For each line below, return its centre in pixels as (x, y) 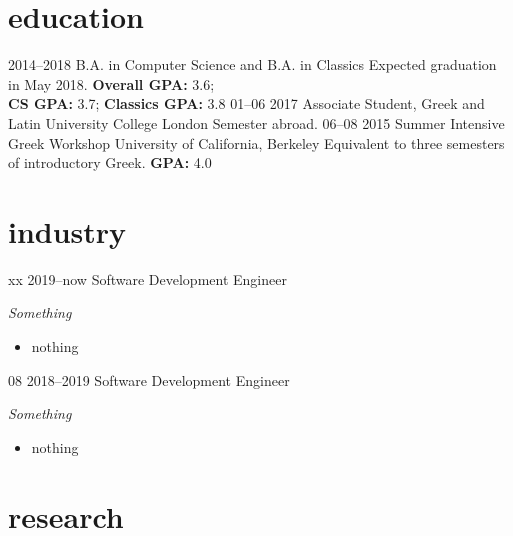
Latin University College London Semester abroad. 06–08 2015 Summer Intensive (256, 122)
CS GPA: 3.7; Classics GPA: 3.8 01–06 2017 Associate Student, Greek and (246, 103)
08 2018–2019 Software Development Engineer (149, 379)
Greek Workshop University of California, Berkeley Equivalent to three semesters (256, 142)
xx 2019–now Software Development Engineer (147, 278)
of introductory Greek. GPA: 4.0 (110, 162)
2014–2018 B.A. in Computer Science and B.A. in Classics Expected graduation (252, 64)
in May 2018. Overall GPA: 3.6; (111, 83)
